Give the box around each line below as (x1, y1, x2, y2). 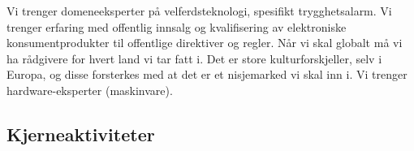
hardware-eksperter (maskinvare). (6, 81, 173, 98)
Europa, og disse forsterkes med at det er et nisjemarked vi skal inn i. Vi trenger (6, 66, 408, 83)
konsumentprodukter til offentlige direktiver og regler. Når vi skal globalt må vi (6, 34, 403, 51)
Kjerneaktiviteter (6, 121, 155, 146)
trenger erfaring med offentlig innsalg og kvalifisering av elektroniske (6, 18, 347, 35)
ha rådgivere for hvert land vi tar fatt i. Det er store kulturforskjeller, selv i (6, 50, 382, 67)
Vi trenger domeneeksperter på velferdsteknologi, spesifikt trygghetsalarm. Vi (6, 2, 392, 19)
